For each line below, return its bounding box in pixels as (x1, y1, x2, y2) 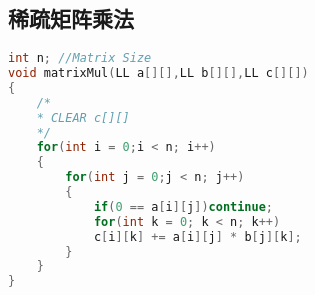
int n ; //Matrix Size (8, 51, 152, 66)
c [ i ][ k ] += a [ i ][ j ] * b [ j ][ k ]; (93, 229, 302, 244)
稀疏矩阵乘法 (8, 3, 134, 34)
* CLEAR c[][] (36, 110, 130, 125)
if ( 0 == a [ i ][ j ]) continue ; (93, 199, 274, 214)
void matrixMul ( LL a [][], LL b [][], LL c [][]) (8, 66, 309, 81)
